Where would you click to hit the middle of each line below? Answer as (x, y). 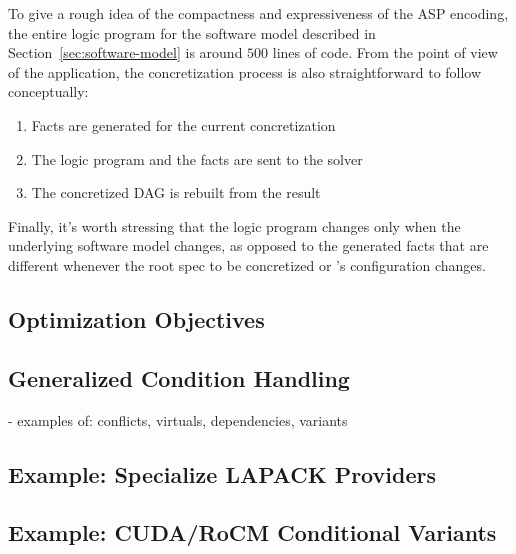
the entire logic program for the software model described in (192, 32)
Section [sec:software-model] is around (125, 52)
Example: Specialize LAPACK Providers (222, 473)
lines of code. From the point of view (385, 52)
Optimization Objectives (136, 318)
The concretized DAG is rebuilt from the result (176, 192)
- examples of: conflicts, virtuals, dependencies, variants (178, 419)
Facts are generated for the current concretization (183, 124)
